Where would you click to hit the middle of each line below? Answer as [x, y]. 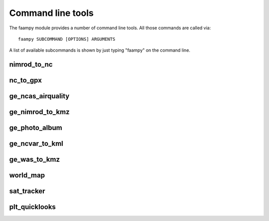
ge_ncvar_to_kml [36, 144]
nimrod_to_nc [31, 65]
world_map [27, 176]
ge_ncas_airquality [39, 96]
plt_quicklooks [32, 207]
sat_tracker [27, 191]
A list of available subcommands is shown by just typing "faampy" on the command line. [100, 50]
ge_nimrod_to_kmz [39, 112]
